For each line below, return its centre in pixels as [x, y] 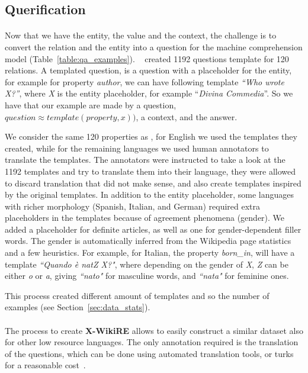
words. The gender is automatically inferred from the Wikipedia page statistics [148, 241]
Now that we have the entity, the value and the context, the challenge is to [141, 35]
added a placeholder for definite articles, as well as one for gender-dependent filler [153, 229]
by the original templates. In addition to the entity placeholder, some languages [149, 194]
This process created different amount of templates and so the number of [137, 295]
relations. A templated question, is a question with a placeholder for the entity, [148, 70]
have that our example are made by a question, [91, 104]
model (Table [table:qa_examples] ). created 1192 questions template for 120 [147, 58]
